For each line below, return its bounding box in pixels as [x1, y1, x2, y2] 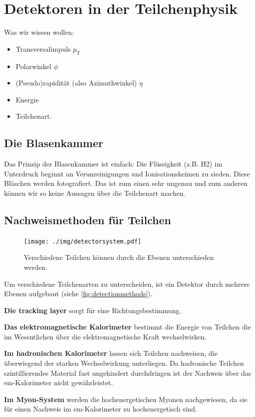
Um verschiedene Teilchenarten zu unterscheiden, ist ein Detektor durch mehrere [4, 278, 250, 289]
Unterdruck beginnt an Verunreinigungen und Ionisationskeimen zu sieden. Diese [4, 168, 250, 178]
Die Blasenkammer [4, 135, 103, 151]
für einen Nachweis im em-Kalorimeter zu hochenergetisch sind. [4, 404, 197, 414]
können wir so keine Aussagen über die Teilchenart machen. [4, 187, 186, 198]
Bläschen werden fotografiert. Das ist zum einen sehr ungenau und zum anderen [4, 178, 248, 188]
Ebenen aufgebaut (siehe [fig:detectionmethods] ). [4, 288, 153, 299]
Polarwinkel [15, 61, 52, 71]
